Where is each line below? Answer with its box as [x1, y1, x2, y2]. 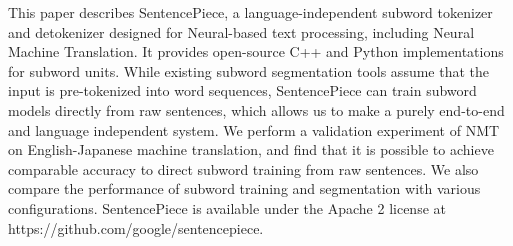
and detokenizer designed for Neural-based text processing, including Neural [8, 21, 475, 42]
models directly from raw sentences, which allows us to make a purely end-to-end [8, 99, 505, 120]
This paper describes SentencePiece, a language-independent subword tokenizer [8, 2, 493, 22]
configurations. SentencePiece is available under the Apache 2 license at [8, 197, 446, 218]
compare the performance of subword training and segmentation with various [8, 178, 481, 199]
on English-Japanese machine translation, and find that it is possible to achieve [8, 139, 494, 160]
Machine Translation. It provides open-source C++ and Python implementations [8, 41, 504, 62]
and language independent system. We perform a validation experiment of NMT [8, 119, 500, 140]
